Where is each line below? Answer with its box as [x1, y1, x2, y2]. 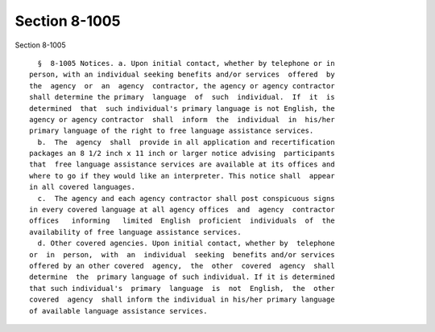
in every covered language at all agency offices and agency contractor [29, 205, 335, 215]
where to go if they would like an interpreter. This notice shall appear [29, 171, 335, 180]
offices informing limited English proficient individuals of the [29, 216, 335, 225]
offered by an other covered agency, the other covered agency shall [29, 261, 335, 270]
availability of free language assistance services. [29, 227, 242, 236]
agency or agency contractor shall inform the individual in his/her [29, 115, 335, 124]
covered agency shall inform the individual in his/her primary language [29, 295, 335, 305]
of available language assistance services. [29, 306, 209, 315]
